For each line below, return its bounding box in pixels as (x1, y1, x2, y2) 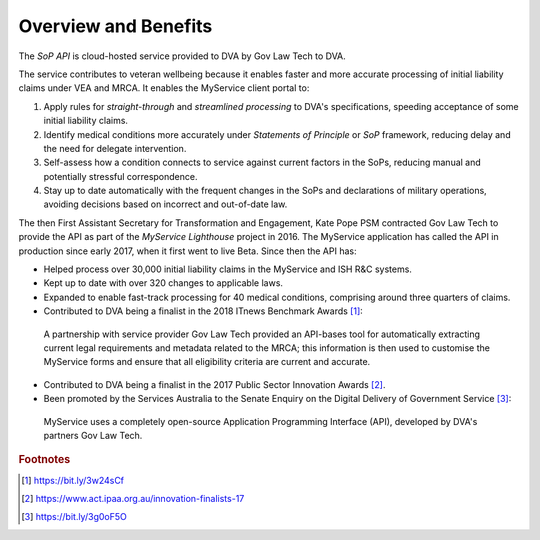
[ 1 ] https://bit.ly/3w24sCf (21, 474, 125, 486)
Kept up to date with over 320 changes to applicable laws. (43, 277, 284, 289)
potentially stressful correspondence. (43, 170, 198, 182)
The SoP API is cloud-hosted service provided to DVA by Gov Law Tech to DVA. (18, 50, 347, 62)
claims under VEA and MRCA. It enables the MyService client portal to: (18, 82, 310, 94)
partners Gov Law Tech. (43, 429, 143, 441)
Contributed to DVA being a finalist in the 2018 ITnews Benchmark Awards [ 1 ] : (43, 305, 364, 317)
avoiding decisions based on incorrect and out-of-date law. (43, 198, 288, 210)
